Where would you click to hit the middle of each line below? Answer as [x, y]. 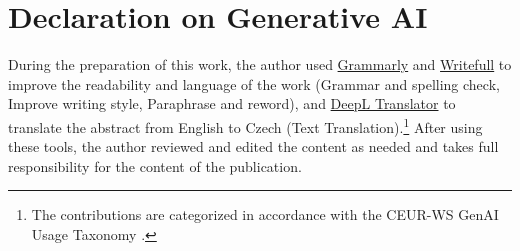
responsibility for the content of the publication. [155, 165]
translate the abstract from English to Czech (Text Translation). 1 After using [245, 125]
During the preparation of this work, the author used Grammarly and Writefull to [260, 64]
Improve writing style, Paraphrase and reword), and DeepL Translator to [232, 103]
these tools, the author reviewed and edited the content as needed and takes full [253, 146]
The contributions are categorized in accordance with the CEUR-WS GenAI [265, 214]
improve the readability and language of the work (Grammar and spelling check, [254, 83]
